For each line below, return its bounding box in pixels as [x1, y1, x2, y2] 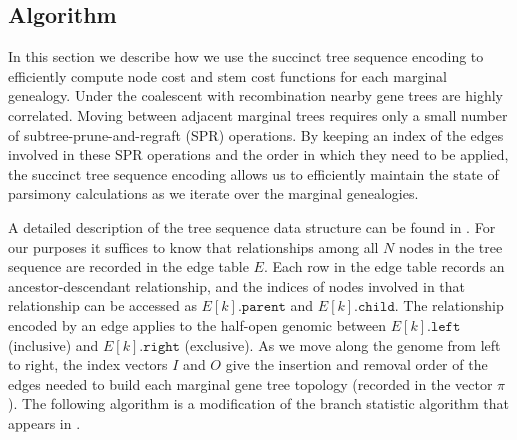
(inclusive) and [8, 334, 99, 355]
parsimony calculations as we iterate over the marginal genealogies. [8, 183, 419, 204]
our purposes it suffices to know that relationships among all [8, 236, 379, 257]
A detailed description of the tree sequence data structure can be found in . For [8, 216, 496, 237]
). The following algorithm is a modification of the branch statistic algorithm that [8, 393, 509, 414]
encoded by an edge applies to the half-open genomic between [8, 314, 387, 335]
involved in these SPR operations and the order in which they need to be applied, [8, 144, 509, 165]
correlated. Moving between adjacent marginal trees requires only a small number [8, 104, 508, 125]
